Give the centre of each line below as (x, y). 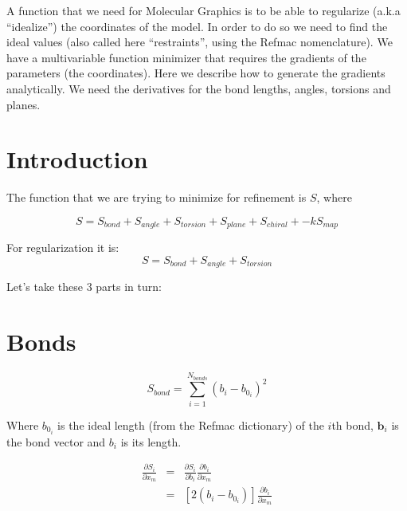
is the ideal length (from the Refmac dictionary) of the (191, 425)
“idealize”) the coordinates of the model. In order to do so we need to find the (197, 26)
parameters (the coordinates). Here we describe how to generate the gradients (196, 73)
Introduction (77, 159)
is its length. (151, 441)
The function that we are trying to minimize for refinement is (157, 197)
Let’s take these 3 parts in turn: (84, 287)
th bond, (352, 425)
